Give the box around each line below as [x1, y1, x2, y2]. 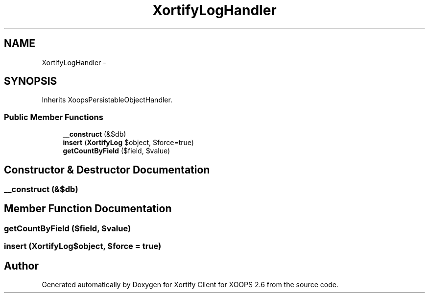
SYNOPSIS [4, 75, 57, 88]
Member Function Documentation [4, 202, 172, 215]
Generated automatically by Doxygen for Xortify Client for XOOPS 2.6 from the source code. [42, 280, 338, 289]
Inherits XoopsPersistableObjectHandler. [42, 96, 172, 104]
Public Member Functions [4, 112, 103, 122]
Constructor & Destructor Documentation [4, 163, 210, 176]
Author [4, 259, 39, 272]
